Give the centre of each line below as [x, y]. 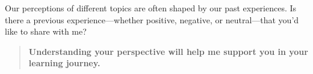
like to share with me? [46, 31]
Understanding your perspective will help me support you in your [168, 51]
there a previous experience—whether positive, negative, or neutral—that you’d [152, 19]
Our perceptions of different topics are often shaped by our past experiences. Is [151, 8]
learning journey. [64, 63]
